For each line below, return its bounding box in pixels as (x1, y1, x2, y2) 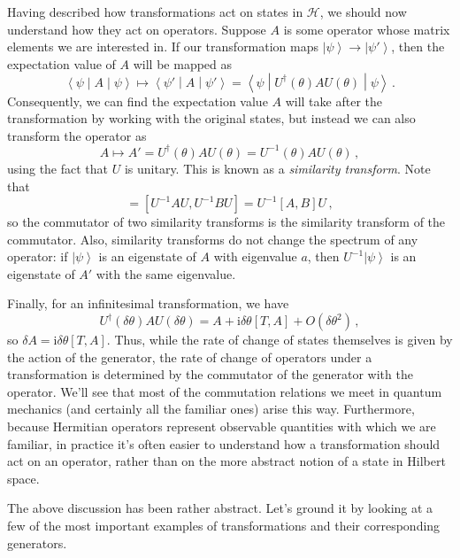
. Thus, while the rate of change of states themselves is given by (106, 330, 453, 349)
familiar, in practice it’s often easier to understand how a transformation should (7, 434, 441, 453)
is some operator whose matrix (283, 19, 450, 38)
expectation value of (7, 54, 116, 73)
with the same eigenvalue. (96, 264, 236, 283)
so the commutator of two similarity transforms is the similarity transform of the (7, 213, 446, 231)
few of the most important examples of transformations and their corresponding (7, 516, 441, 534)
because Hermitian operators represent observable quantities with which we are (7, 417, 436, 436)
